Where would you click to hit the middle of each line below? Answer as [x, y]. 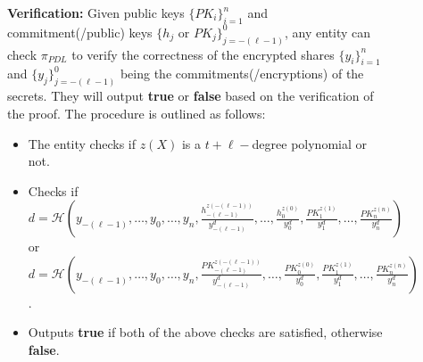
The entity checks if [82, 143]
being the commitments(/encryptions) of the [242, 74]
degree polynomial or [309, 143]
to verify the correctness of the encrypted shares [203, 54]
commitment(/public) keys [80, 32]
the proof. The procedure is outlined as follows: [137, 113]
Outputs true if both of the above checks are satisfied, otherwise [205, 332]
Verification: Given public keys [96, 12]
